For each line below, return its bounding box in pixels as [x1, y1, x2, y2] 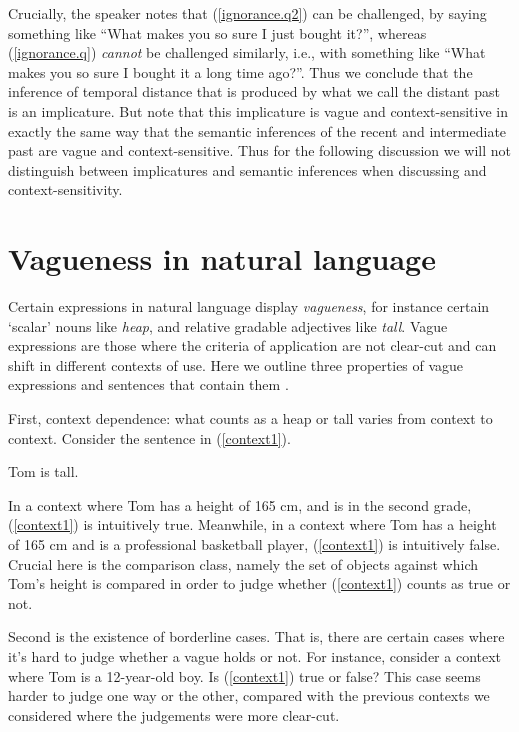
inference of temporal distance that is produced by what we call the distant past [8, 81, 500, 102]
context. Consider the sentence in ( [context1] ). [8, 427, 291, 448]
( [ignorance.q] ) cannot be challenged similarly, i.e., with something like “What [8, 42, 486, 63]
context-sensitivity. [8, 179, 123, 200]
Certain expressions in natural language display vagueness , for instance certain [8, 296, 490, 317]
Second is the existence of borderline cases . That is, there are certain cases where [8, 626, 505, 647]
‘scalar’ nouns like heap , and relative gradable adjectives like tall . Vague [8, 315, 448, 336]
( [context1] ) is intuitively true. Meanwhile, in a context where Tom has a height [8, 514, 497, 535]
